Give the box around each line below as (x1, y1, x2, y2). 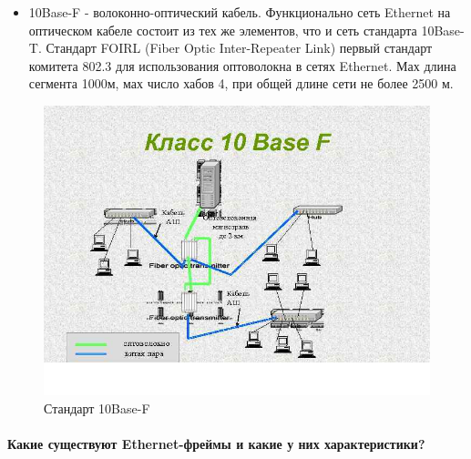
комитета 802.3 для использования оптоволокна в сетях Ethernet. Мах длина (28, 56, 456, 75)
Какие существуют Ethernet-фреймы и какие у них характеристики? (7, 433, 425, 453)
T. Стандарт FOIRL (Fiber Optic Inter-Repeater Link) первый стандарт (28, 38, 433, 57)
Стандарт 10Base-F (44, 398, 150, 417)
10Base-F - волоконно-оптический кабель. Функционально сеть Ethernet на (28, 3, 451, 21)
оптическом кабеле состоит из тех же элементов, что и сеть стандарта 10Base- (28, 20, 465, 39)
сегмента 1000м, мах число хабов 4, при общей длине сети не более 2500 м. (28, 74, 454, 93)
